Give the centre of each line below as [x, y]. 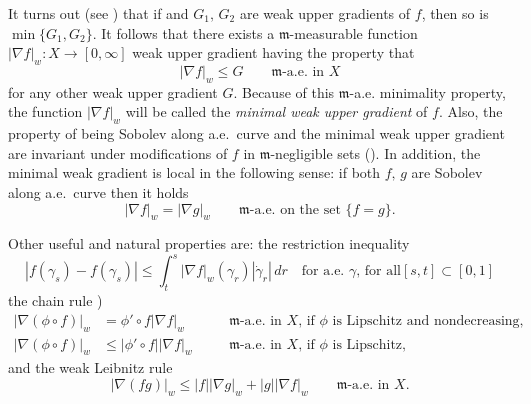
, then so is [455, 13]
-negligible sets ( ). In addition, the [375, 152]
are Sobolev [447, 172]
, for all [378, 271]
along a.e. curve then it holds [98, 191]
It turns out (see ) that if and [98, 13]
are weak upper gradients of [325, 13]
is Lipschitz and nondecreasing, [428, 320]
